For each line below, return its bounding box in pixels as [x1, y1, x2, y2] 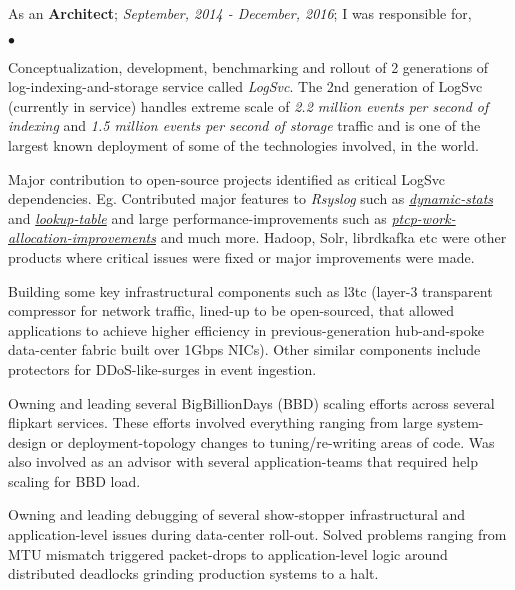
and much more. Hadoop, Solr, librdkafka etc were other [160, 227, 507, 248]
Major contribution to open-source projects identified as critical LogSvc [8, 168, 445, 189]
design [8, 431, 47, 452]
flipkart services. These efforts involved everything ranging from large [8, 412, 433, 433]
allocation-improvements [8, 227, 156, 248]
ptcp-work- [391, 207, 456, 228]
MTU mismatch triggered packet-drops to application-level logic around [8, 543, 448, 564]
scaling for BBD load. [8, 470, 141, 491]
